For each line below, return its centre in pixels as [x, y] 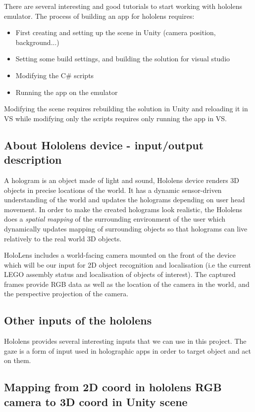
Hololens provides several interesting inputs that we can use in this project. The [125, 341]
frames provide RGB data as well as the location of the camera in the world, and [127, 284]
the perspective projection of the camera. [66, 294]
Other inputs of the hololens [78, 320]
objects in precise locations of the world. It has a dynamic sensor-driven [113, 190]
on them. [18, 360]
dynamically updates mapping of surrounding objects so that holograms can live [126, 228]
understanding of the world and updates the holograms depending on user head [125, 200]
